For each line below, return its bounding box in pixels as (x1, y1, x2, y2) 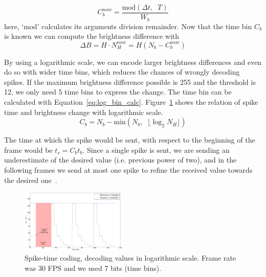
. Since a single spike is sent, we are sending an (82, 144, 230, 155)
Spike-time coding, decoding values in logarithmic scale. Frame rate (25, 252, 236, 263)
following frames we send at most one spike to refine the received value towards (4, 165, 253, 175)
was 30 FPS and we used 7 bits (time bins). (25, 262, 162, 273)
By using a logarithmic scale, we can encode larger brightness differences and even (4, 56, 262, 67)
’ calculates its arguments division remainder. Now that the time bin (37, 20, 252, 31)
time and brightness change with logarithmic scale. (4, 106, 163, 117)
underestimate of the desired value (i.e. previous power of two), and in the (4, 154, 237, 165)
